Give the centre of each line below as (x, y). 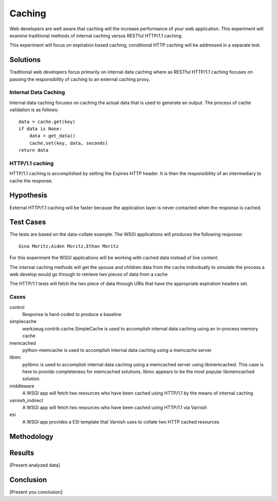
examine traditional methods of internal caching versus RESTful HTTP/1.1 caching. (96, 35)
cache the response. (31, 181)
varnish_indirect (26, 400)
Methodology (32, 436)
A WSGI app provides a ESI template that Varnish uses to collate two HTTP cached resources (121, 422)
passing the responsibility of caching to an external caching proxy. (80, 79)
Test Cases (28, 222)
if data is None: (40, 129)
